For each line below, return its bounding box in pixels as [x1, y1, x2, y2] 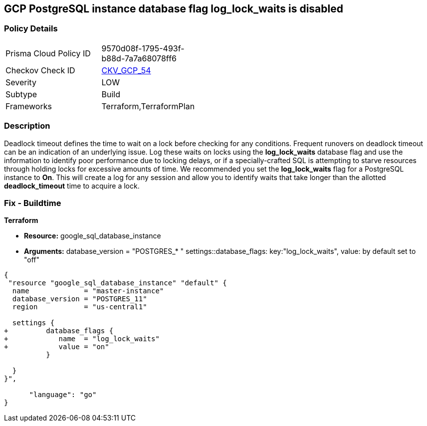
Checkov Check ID [5, 65, 75, 75]
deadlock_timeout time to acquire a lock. [4, 181, 140, 190]
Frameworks [5, 101, 52, 111]
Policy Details [4, 23, 58, 34]
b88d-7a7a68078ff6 [101, 53, 177, 63]
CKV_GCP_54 [101, 65, 151, 75]
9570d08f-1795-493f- [101, 43, 185, 53]
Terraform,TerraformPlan [101, 101, 195, 111]
